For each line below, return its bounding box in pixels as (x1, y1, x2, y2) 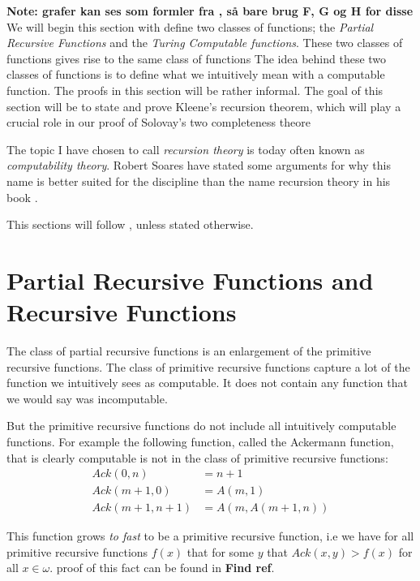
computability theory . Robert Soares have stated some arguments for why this (6, 157, 391, 174)
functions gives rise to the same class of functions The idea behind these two (6, 49, 387, 67)
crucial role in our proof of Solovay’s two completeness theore (6, 114, 311, 131)
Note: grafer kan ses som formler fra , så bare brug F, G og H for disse (6, 2, 414, 19)
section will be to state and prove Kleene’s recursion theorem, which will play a (6, 97, 401, 114)
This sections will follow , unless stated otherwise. (6, 216, 254, 233)
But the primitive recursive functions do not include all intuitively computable (6, 417, 396, 434)
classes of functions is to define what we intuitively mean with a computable (6, 66, 385, 83)
